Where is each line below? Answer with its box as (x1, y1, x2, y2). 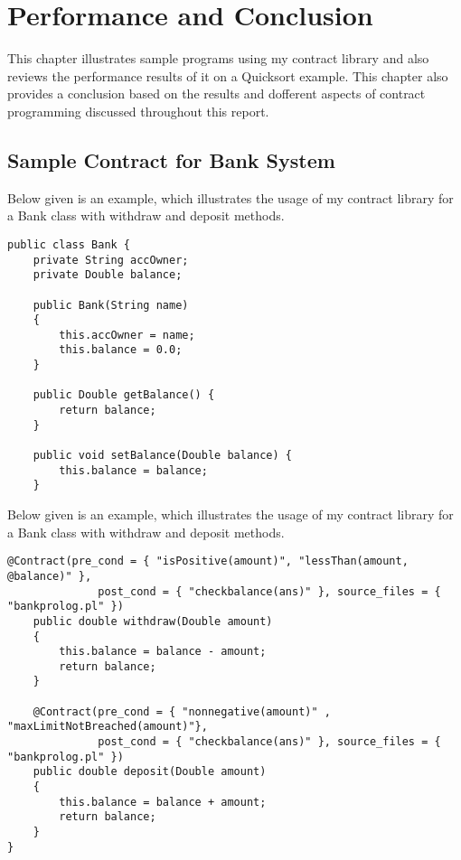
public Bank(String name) (33, 298, 189, 312)
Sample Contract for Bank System (7, 145, 335, 173)
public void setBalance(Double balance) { (33, 449, 292, 463)
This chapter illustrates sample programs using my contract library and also (7, 49, 429, 68)
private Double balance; (33, 268, 183, 282)
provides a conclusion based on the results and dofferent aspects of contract (7, 84, 426, 103)
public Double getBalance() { (33, 388, 215, 402)
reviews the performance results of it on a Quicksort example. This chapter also (7, 66, 448, 85)
